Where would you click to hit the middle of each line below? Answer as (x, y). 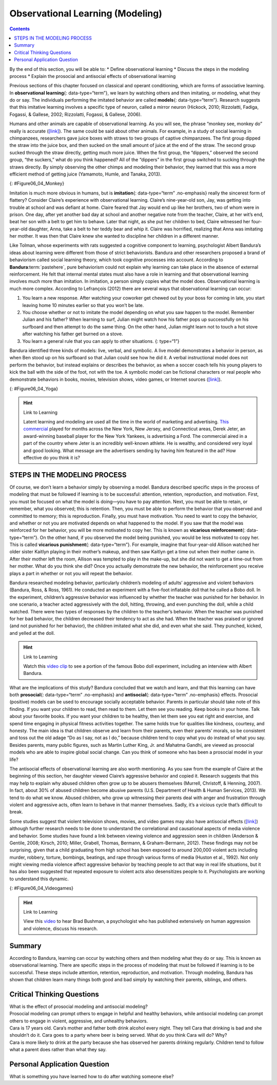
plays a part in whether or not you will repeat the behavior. (71, 573)
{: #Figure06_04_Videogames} (42, 888)
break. (16, 812)
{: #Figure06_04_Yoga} (34, 389)
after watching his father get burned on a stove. (73, 334)
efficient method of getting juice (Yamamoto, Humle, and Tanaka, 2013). (85, 174)
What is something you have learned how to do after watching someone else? (92, 1077)
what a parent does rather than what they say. (58, 1050)
